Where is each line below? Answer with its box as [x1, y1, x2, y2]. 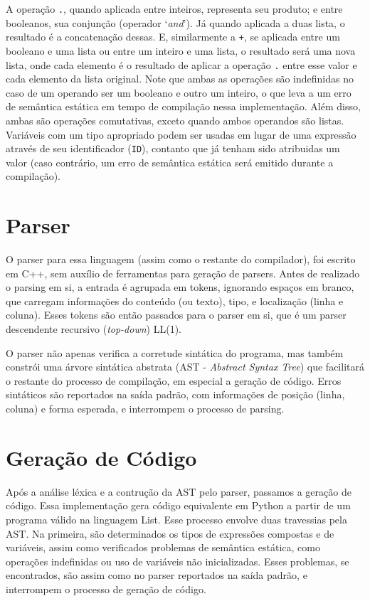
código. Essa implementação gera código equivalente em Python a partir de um [6, 498, 351, 513]
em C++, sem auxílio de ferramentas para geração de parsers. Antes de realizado [6, 265, 360, 280]
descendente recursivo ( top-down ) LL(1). [6, 321, 182, 336]
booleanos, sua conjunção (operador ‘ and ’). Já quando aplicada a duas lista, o [6, 15, 345, 30]
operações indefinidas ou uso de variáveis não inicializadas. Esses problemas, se [6, 553, 349, 568]
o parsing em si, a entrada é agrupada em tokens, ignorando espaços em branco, [6, 280, 354, 294]
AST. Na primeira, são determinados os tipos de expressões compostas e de [6, 526, 334, 541]
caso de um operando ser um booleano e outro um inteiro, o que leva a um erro [6, 85, 351, 100]
